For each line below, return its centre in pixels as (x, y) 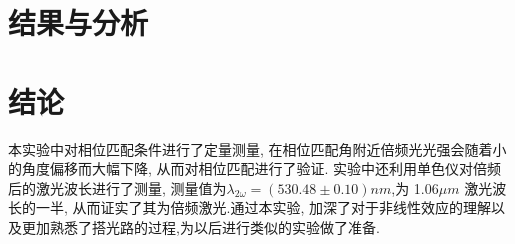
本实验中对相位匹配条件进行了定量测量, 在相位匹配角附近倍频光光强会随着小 (257, 148)
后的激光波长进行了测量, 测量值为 (117, 187)
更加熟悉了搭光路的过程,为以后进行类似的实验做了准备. (200, 226)
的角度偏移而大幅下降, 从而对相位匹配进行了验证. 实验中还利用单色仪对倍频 (255, 168)
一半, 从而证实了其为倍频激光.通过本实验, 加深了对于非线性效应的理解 (263, 207)
